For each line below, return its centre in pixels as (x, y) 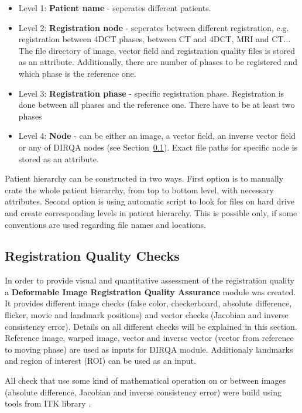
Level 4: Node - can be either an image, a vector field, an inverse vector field (157, 136)
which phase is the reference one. (77, 73)
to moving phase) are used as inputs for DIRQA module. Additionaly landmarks (149, 349)
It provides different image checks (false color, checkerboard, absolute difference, (148, 303)
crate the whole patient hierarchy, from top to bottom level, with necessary (139, 190)
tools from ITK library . (48, 403)
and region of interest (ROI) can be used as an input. (100, 361)
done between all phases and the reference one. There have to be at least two (157, 105)
